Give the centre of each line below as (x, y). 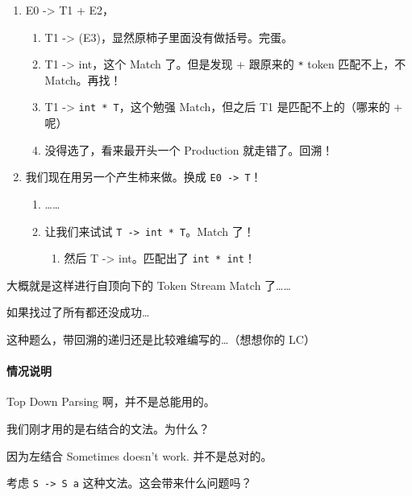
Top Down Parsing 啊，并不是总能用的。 (111, 401)
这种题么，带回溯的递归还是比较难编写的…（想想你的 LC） (161, 339)
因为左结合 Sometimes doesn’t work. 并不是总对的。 (139, 455)
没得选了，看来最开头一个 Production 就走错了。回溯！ (189, 149)
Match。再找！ (83, 79)
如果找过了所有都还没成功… (78, 312)
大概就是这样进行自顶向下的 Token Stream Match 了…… (149, 285)
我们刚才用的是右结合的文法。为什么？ (108, 429)
